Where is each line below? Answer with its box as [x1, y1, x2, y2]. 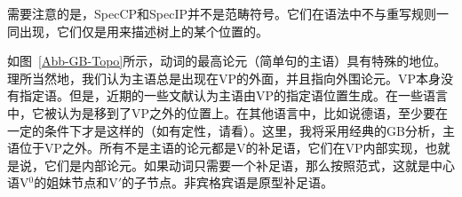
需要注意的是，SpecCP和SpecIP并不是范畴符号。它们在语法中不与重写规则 [7, 4, 437, 22]
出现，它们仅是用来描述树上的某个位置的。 [19, 21, 268, 40]
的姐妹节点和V [34, 173, 118, 192]
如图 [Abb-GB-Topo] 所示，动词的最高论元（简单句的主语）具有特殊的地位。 [7, 51, 447, 70]
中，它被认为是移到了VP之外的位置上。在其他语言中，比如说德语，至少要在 [7, 103, 449, 122]
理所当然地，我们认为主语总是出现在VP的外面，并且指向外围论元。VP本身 [7, 68, 442, 87]
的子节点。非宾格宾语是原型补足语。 [122, 173, 334, 192]
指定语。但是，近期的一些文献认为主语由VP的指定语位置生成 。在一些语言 [19, 86, 449, 105]
